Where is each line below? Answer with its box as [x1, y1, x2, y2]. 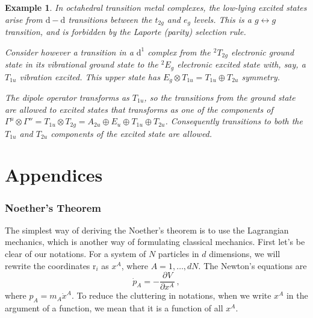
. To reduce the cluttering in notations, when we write [71, 289, 271, 302]
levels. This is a [194, 13, 252, 25]
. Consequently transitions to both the [165, 115, 303, 127]
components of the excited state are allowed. [51, 127, 212, 139]
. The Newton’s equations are [198, 259, 307, 272]
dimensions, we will [209, 247, 280, 260]
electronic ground [231, 45, 294, 58]
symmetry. [241, 70, 280, 83]
